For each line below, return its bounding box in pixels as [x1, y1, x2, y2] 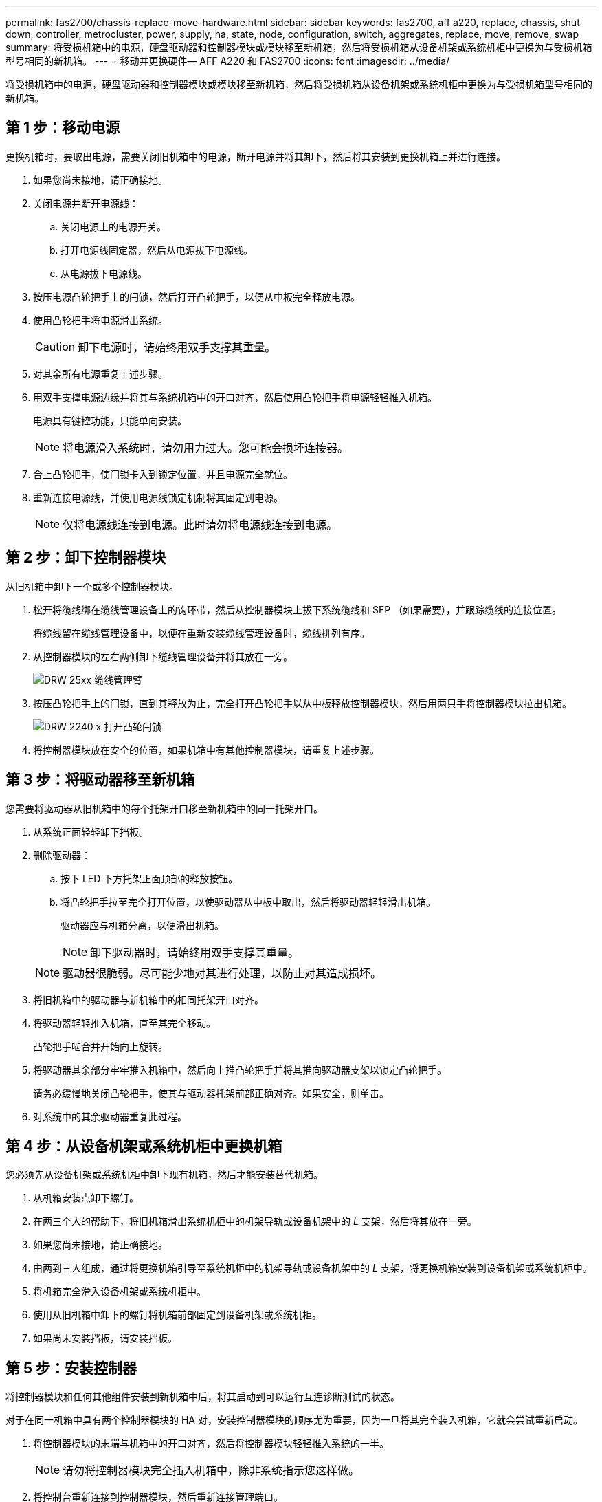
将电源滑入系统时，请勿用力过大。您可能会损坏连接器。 [63, 440, 349, 455]
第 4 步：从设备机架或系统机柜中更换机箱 [5, 1137, 282, 1155]
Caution [35, 339, 76, 353]
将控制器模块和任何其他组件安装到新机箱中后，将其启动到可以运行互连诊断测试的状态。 [5, 1391, 400, 1403]
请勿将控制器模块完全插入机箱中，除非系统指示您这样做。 [63, 1463, 360, 1478]
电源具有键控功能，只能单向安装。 [33, 414, 187, 426]
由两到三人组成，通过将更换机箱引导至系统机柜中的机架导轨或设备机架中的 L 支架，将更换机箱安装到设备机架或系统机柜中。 [33, 1262, 592, 1274]
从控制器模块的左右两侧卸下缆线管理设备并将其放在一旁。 [33, 650, 293, 662]
